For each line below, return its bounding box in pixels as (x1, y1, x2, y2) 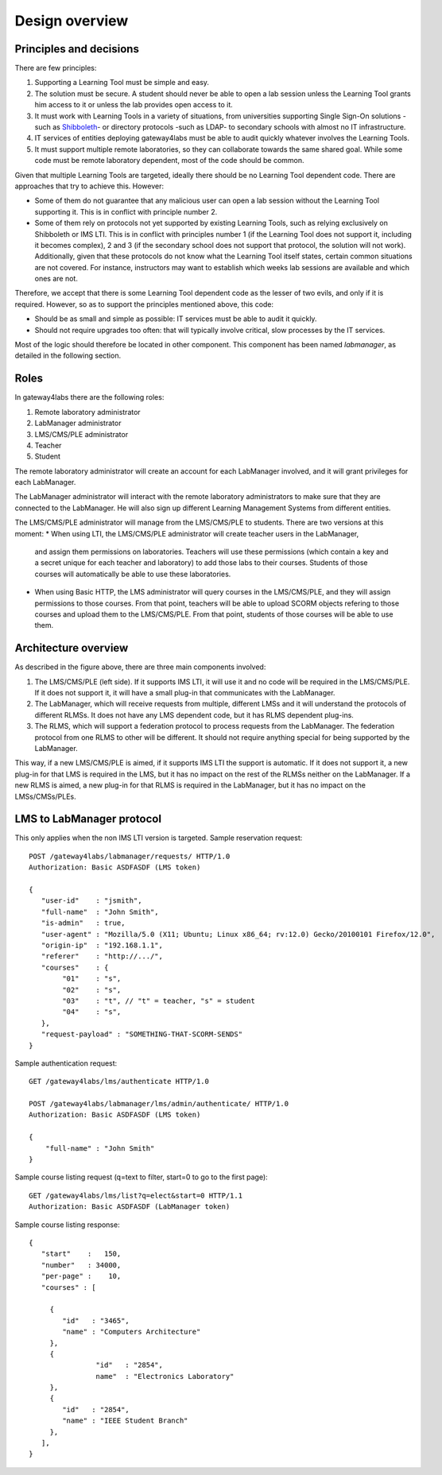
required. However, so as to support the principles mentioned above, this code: (14, 299, 274, 309)
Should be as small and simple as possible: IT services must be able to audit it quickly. (34, 314, 317, 323)
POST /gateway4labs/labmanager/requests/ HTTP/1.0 (29, 851, 231, 861)
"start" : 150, (41, 1249, 122, 1259)
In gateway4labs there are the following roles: (14, 393, 165, 402)
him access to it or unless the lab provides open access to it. (34, 100, 234, 110)
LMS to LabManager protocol (14, 812, 162, 826)
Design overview (14, 12, 129, 29)
